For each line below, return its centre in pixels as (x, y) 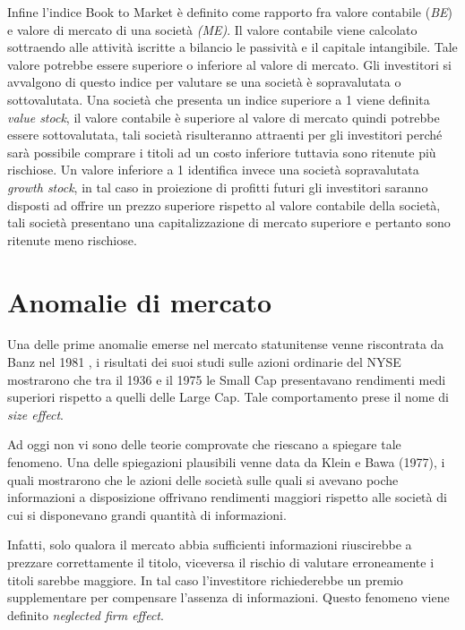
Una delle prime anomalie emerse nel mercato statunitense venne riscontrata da (226, 344)
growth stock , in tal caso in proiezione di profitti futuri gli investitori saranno (218, 187)
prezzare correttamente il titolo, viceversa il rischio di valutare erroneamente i (221, 562)
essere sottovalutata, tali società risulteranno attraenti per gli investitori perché (225, 135)
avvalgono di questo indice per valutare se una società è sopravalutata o (204, 82)
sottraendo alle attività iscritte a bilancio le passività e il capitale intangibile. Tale (232, 47)
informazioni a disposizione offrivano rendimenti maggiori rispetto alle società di (227, 497)
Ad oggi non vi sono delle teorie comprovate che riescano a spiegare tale (204, 444)
